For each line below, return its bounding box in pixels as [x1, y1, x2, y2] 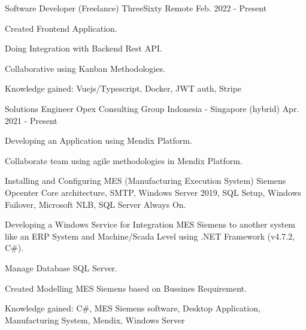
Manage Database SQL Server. [5, 261, 117, 274]
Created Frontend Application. [5, 22, 117, 34]
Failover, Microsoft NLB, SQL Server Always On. [5, 198, 186, 210]
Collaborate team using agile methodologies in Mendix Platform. [5, 154, 243, 166]
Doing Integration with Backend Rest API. [5, 42, 162, 55]
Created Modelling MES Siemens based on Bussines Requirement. [5, 281, 247, 294]
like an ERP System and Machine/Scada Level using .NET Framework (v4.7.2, [5, 229, 295, 242]
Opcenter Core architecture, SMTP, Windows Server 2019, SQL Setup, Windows [5, 186, 302, 198]
